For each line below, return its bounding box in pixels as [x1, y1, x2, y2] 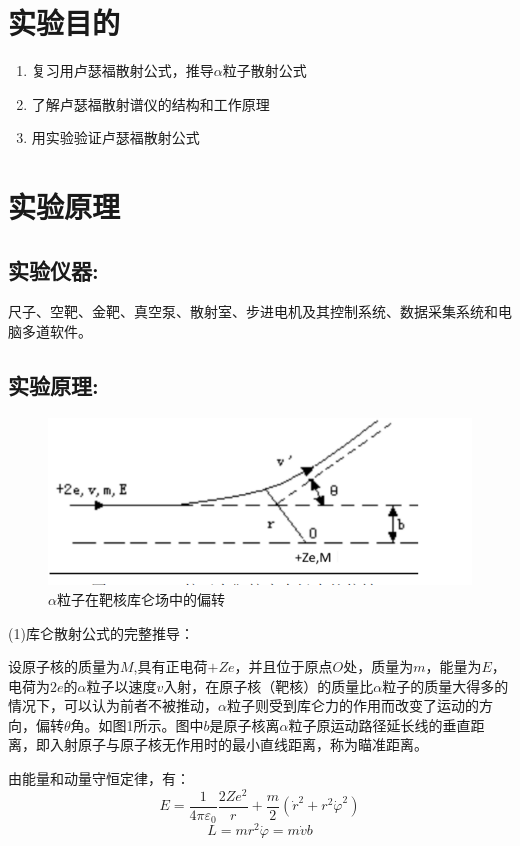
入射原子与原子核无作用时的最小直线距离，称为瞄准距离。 [49, 734, 428, 755]
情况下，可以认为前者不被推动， [8, 695, 218, 716]
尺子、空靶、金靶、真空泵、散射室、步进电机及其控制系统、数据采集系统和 [8, 301, 498, 322]
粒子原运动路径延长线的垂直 [288, 714, 471, 735]
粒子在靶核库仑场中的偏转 [56, 588, 225, 609]
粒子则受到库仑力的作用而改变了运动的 [226, 695, 479, 716]
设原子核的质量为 [8, 656, 120, 677]
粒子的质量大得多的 [382, 675, 509, 696]
